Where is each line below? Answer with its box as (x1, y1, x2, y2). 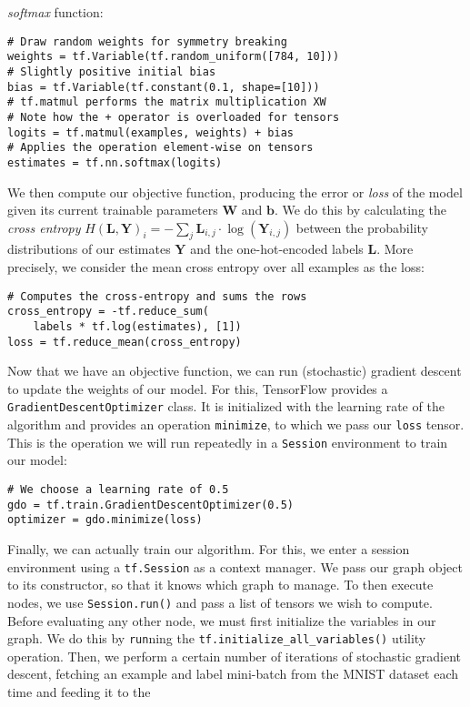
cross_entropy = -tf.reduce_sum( (7, 305, 209, 318)
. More (376, 239, 414, 258)
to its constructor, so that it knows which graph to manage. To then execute (7, 575, 434, 594)
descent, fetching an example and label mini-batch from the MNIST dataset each (7, 664, 459, 683)
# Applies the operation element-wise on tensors (7, 141, 314, 155)
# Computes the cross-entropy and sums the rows (7, 289, 307, 303)
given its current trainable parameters (7, 200, 218, 219)
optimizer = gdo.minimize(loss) (7, 513, 203, 527)
